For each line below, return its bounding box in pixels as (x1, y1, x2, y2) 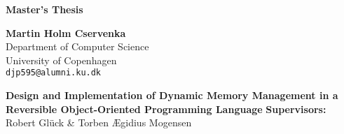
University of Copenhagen (6, 52, 117, 67)
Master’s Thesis (6, 2, 83, 16)
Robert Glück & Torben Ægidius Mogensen (6, 115, 192, 130)
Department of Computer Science (6, 39, 149, 54)
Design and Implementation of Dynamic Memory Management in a (6, 88, 338, 103)
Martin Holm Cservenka (6, 25, 126, 40)
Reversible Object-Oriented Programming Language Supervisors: (6, 101, 326, 116)
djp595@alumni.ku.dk (6, 68, 102, 78)
